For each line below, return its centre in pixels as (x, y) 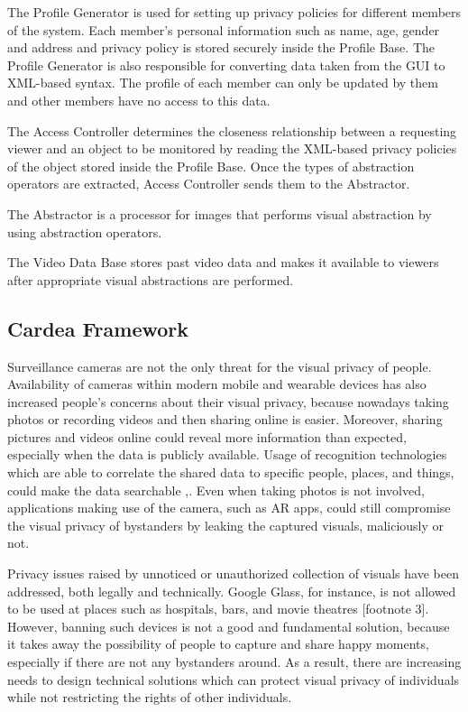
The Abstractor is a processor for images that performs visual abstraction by (220, 213)
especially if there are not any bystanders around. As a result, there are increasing (234, 662)
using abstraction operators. (85, 231)
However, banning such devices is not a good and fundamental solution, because (229, 626)
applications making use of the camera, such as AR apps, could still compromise (229, 508)
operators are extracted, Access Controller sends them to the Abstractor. (209, 184)
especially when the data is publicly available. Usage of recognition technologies (227, 454)
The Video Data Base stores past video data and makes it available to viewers (223, 262)
